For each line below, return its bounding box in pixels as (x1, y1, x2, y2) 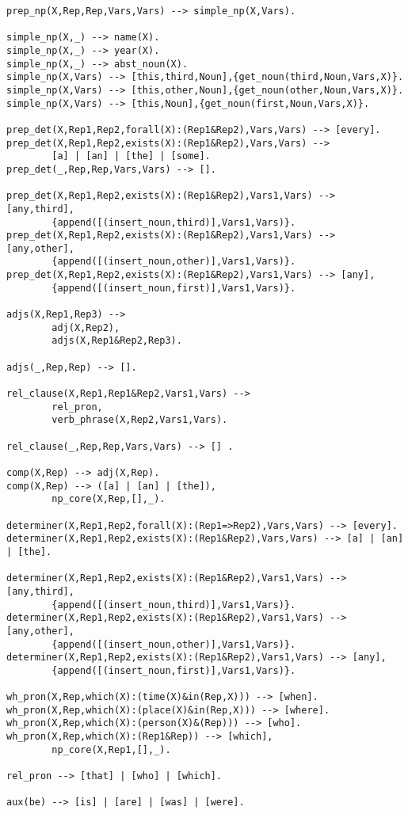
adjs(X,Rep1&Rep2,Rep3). (51, 335, 182, 347)
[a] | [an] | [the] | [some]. (51, 150, 211, 162)
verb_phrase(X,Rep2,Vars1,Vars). (51, 414, 228, 426)
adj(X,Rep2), (51, 321, 120, 333)
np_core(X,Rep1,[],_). (51, 744, 171, 755)
